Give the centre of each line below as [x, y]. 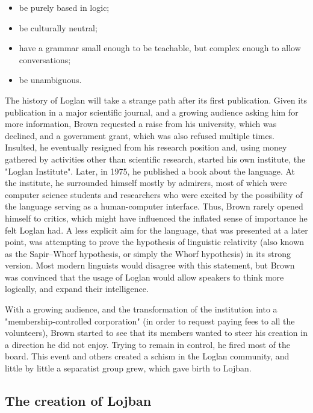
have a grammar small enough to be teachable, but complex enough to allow [160, 48]
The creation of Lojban [78, 401]
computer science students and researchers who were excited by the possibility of [154, 194]
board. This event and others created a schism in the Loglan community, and [147, 356]
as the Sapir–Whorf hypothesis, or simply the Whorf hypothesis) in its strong [148, 253]
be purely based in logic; [64, 7]
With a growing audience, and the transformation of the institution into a [141, 309]
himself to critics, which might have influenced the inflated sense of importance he [156, 218]
